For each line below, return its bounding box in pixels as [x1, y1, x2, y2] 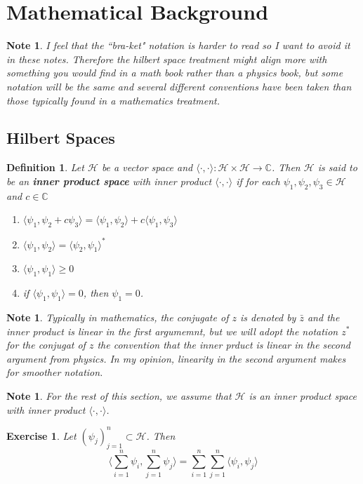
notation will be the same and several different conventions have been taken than [6, 79, 352, 93]
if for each [236, 173, 280, 188]
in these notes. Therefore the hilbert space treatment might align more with [6, 51, 327, 66]
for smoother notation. [6, 365, 103, 379]
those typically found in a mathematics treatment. [6, 93, 220, 107]
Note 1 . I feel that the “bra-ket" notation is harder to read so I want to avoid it [6, 38, 350, 53]
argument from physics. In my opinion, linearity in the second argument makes [6, 351, 346, 365]
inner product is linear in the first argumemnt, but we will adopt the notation [6, 323, 338, 338]
